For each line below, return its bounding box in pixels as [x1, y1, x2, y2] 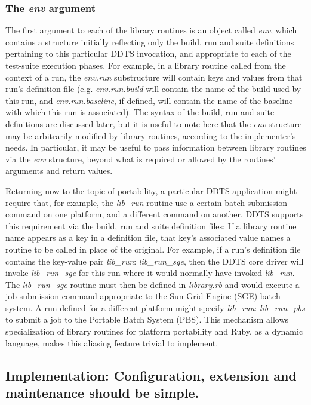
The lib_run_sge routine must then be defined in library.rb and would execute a [5, 278, 300, 290]
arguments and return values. [5, 164, 113, 177]
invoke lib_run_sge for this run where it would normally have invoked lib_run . [5, 266, 295, 279]
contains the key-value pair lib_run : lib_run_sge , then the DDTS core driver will [5, 254, 304, 267]
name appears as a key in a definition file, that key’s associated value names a [5, 231, 291, 244]
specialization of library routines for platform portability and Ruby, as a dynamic [5, 325, 303, 337]
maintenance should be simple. [5, 383, 199, 402]
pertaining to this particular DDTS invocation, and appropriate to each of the [5, 47, 291, 60]
